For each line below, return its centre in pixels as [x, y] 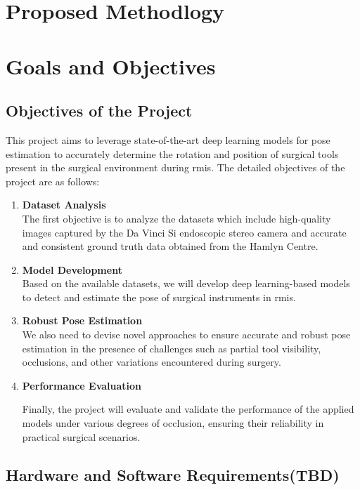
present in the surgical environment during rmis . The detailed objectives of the [175, 167]
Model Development [72, 269]
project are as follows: [53, 181]
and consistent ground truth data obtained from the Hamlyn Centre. [170, 246]
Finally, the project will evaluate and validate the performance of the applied [188, 409]
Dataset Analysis [64, 205]
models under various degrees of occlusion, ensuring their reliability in [173, 423]
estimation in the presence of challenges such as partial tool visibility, [172, 348]
